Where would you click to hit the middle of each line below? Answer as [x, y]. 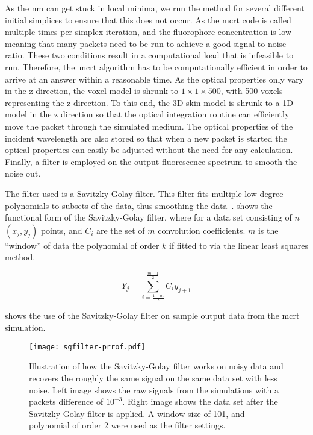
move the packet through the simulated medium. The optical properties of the [149, 126]
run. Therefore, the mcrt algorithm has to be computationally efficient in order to [156, 67]
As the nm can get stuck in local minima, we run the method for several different [155, 8]
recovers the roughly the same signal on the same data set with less [153, 377]
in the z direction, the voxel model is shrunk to [92, 91]
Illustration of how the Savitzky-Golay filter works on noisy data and [156, 366]
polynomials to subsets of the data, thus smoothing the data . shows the [139, 205]
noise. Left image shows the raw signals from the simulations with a [154, 390]
